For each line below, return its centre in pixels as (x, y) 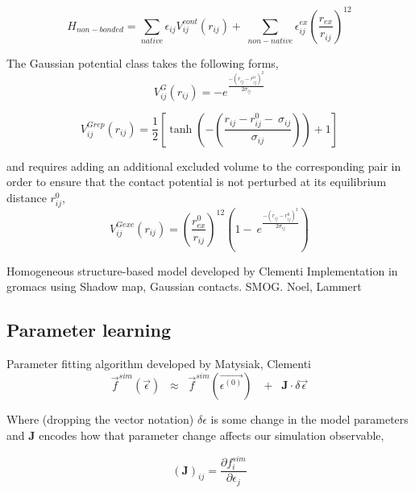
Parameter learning (89, 330)
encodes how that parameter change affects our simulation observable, (212, 435)
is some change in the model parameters (309, 419)
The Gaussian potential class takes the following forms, (143, 62)
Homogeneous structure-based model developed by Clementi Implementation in (202, 270)
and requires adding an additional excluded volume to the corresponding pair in (204, 166)
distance (27, 198)
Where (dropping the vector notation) (100, 419)
